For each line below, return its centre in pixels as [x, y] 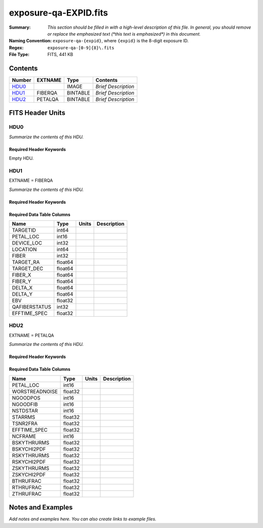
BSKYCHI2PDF [29, 449]
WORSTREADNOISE [35, 391]
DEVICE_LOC [27, 243]
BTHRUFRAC [27, 481]
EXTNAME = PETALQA [32, 335]
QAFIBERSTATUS [31, 307]
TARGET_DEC [28, 269]
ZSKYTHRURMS [31, 468]
